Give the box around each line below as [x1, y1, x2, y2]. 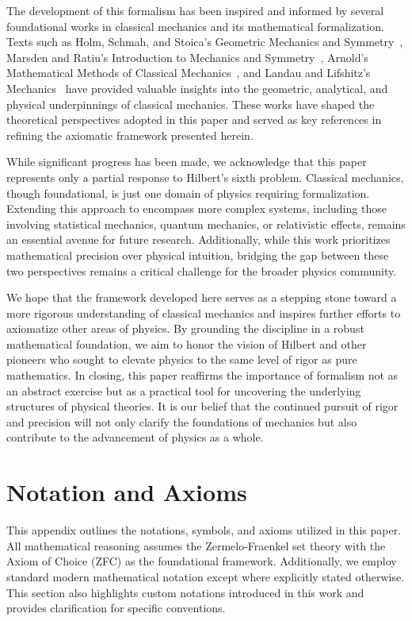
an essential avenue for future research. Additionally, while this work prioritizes [6, 231, 391, 248]
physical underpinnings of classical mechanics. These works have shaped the [6, 95, 375, 112]
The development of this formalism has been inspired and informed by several [6, 2, 384, 18]
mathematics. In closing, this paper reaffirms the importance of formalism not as [6, 367, 399, 384]
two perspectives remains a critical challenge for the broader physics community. [6, 262, 397, 279]
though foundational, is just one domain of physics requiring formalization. [6, 184, 370, 201]
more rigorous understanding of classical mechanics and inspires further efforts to [6, 304, 401, 321]
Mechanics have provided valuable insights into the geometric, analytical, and [6, 79, 388, 96]
